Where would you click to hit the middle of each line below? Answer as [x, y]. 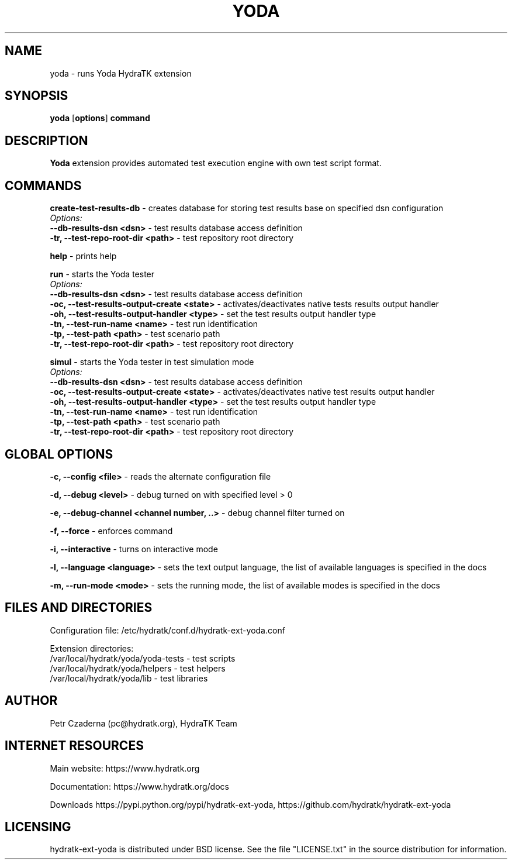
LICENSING [38, 827]
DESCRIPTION [46, 140]
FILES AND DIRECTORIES [79, 608]
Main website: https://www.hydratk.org [125, 768]
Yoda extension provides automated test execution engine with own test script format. [216, 163]
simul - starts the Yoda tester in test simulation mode [152, 362]
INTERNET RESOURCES [74, 746]
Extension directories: [92, 648]
